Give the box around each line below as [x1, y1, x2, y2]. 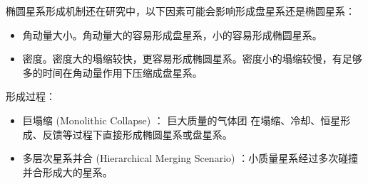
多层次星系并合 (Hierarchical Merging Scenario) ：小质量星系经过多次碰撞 [22, 151, 359, 166]
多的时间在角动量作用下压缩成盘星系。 [22, 65, 203, 80]
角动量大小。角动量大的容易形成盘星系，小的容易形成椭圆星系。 [22, 27, 322, 42]
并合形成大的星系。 [22, 164, 113, 179]
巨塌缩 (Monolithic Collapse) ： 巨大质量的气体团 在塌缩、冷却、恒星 [22, 112, 341, 127]
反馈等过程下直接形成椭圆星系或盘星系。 [42, 126, 232, 141]
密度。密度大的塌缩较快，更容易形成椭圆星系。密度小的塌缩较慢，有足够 [22, 51, 362, 66]
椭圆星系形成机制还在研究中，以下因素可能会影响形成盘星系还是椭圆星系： [6, 4, 355, 18]
